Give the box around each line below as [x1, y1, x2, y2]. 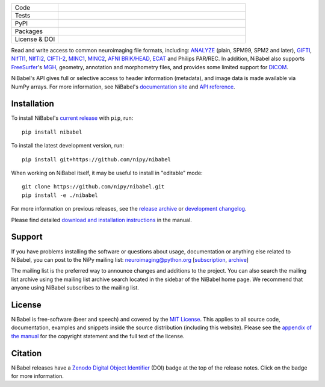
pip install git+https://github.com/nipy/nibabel [22, 156, 172, 163]
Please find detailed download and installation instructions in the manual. [11, 216, 192, 223]
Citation [11, 348, 42, 358]
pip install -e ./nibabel [22, 191, 99, 199]
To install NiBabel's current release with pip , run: [11, 114, 134, 122]
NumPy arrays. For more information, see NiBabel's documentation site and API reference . [11, 83, 235, 90]
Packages [14, 27, 43, 36]
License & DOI [14, 35, 55, 43]
